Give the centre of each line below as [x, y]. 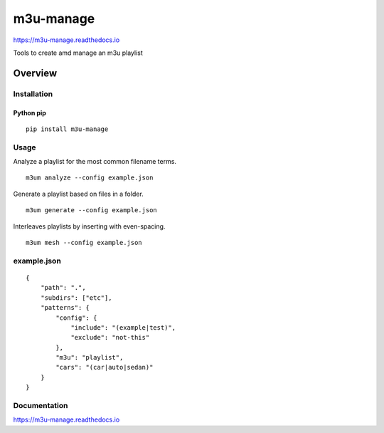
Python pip [30, 113]
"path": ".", [63, 288]
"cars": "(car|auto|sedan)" [105, 367]
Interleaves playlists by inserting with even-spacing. [89, 226]
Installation [33, 94]
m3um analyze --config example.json [90, 178]
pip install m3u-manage [67, 129]
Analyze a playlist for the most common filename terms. [95, 162]
